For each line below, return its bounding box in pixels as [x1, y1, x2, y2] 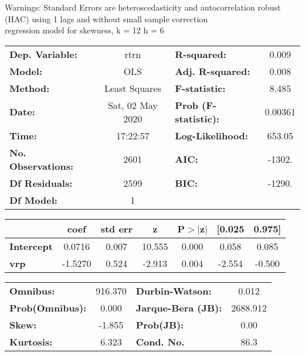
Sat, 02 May [107, 98, 158, 112]
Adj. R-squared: [175, 64, 250, 78]
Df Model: [9, 193, 57, 207]
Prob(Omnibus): [9, 300, 87, 314]
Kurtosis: [9, 334, 53, 348]
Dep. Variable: [9, 47, 77, 61]
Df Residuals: [9, 176, 73, 190]
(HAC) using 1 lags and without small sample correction [5, 12, 208, 25]
